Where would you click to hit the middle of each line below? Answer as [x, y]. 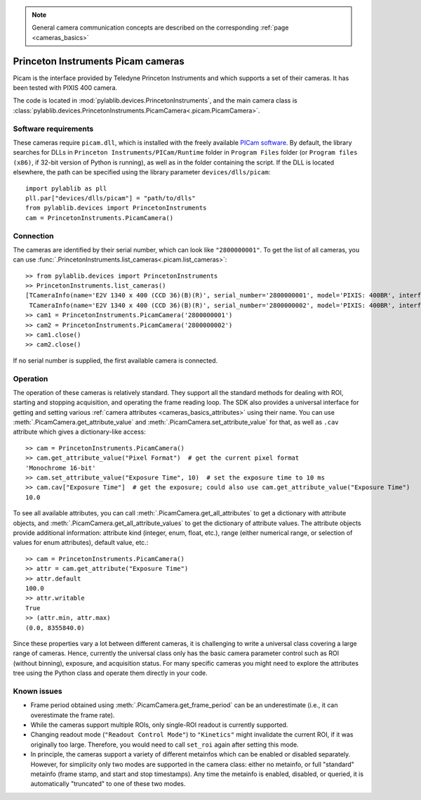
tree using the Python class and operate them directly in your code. [111, 673]
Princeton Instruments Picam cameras [99, 61]
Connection [33, 236]
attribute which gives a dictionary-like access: [80, 432]
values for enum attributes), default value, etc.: [81, 543]
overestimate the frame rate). [73, 715]
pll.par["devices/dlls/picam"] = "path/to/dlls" [111, 198]
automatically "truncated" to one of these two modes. [108, 784]
